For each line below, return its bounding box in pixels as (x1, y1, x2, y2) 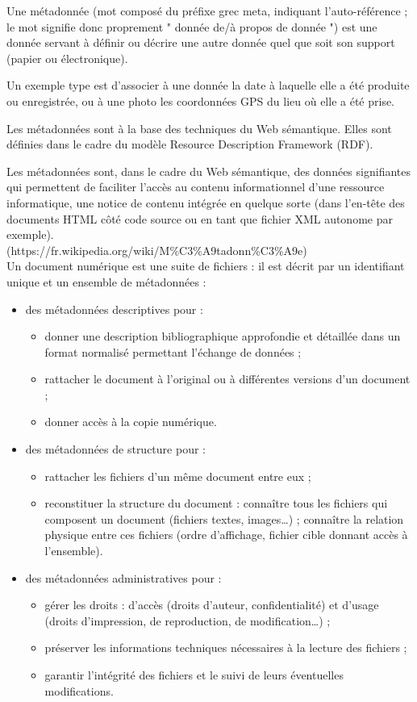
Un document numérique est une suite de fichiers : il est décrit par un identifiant (6, 257, 405, 274)
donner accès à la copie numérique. (44, 413, 217, 430)
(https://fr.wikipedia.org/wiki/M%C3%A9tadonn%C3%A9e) (6, 241, 307, 258)
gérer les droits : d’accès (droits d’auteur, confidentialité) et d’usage (44, 596, 379, 613)
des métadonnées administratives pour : (25, 569, 222, 586)
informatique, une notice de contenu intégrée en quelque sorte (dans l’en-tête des (6, 194, 405, 211)
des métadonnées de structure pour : (25, 441, 206, 458)
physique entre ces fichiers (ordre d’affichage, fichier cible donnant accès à (44, 526, 408, 543)
